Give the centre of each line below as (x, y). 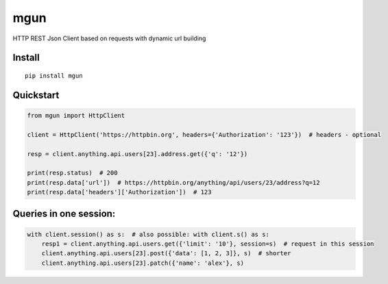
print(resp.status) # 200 (72, 173)
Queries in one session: (64, 214)
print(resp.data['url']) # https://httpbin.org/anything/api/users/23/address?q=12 (173, 182)
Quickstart (36, 95)
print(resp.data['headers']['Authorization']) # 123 (119, 192)
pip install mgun (54, 76)
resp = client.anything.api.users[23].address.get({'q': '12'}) (137, 154)
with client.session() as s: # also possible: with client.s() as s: (148, 234)
